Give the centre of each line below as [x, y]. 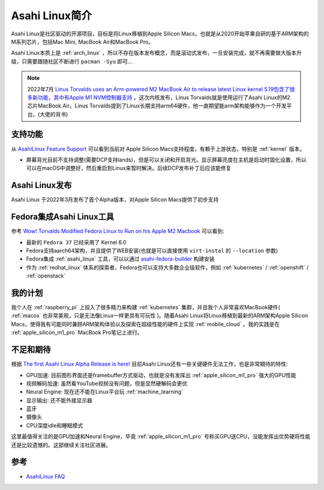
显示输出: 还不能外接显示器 [59, 400]
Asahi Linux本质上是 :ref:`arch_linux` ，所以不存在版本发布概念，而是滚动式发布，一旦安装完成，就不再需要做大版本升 [157, 53]
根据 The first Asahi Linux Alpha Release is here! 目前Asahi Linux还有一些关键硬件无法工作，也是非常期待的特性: [149, 364]
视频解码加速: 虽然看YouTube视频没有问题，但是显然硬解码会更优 [107, 383]
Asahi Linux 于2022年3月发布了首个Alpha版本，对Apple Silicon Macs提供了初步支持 [115, 200]
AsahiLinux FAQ [46, 476]
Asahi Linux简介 [52, 16]
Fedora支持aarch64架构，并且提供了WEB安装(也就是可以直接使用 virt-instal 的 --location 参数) [152, 250]
